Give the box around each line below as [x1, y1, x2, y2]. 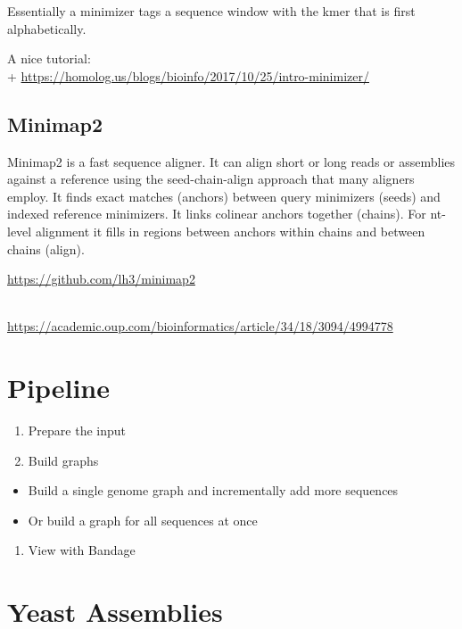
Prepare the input [28, 421, 126, 440]
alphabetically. [7, 19, 87, 37]
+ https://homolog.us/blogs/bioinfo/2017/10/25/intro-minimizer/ [7, 66, 369, 85]
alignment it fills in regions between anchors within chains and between [35, 221, 425, 240]
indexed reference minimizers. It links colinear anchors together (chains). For [7, 204, 426, 223]
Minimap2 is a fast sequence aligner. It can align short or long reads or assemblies [7, 152, 456, 170]
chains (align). [7, 239, 85, 258]
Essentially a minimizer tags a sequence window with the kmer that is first [7, 2, 416, 20]
